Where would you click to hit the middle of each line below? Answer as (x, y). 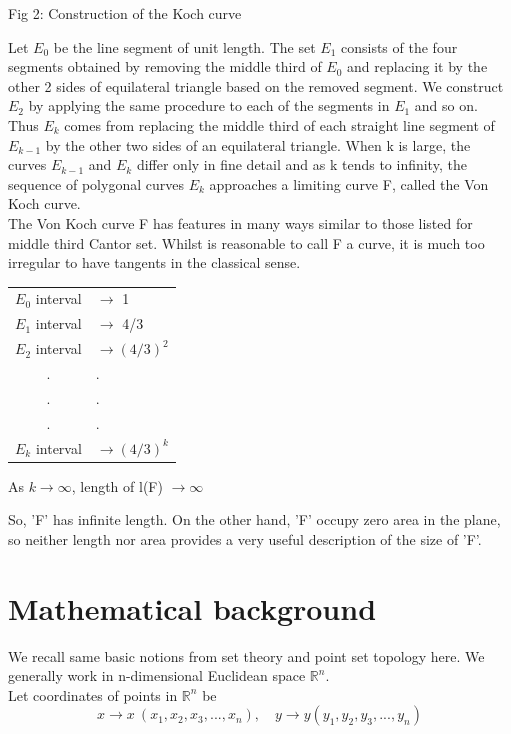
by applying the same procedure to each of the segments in (209, 105)
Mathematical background (192, 607)
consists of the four (399, 46)
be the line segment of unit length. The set (184, 46)
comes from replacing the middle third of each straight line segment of (279, 124)
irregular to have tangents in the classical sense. (154, 262)
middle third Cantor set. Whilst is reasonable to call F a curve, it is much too (246, 242)
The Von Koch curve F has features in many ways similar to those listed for (240, 222)
